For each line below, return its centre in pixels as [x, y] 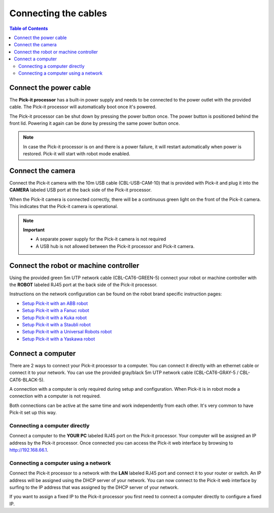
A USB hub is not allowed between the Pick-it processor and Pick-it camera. [115, 246]
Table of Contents [29, 28]
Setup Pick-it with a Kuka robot [55, 318]
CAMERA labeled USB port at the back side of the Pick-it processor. [81, 190]
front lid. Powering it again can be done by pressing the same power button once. [95, 123]
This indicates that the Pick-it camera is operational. [64, 207]
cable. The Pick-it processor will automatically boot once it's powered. [83, 107]
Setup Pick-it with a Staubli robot [56, 325]
